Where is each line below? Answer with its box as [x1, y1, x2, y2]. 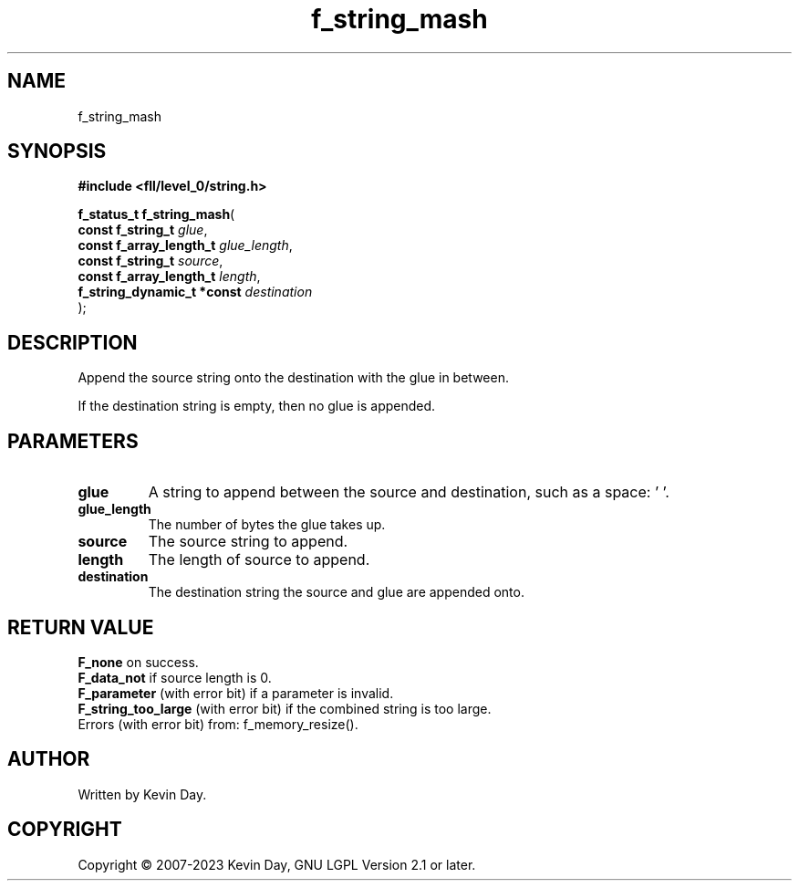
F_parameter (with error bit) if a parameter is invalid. [78, 684, 394, 701]
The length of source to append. [148, 550, 370, 569]
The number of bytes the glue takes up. [148, 517, 386, 533]
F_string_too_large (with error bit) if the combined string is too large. [78, 700, 492, 716]
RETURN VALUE [7, 615, 154, 639]
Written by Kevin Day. [78, 786, 207, 802]
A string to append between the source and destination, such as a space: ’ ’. [148, 483, 669, 502]
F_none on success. [78, 653, 199, 670]
